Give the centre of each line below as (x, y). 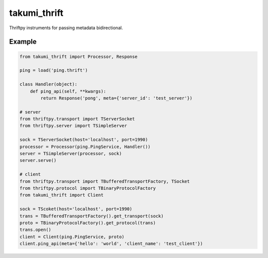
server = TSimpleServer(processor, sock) (71, 154)
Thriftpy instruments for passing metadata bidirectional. (66, 28)
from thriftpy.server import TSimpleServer (73, 126)
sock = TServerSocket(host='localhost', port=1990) (84, 140)
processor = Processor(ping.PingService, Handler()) (85, 147)
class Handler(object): (49, 84)
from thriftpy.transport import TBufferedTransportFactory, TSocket (105, 181)
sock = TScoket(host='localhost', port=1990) (76, 209)
